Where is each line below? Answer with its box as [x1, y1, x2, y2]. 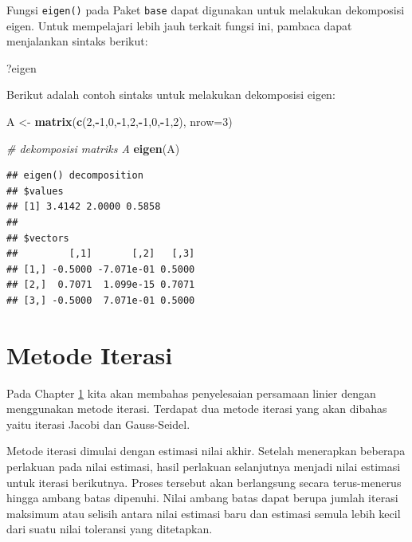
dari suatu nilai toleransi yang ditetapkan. [6, 520, 213, 537]
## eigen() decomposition [6, 170, 143, 182]
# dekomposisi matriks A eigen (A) [6, 139, 180, 156]
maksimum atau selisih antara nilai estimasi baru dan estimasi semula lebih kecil [6, 505, 401, 521]
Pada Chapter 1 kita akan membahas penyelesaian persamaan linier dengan [6, 384, 376, 401]
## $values [6, 185, 64, 197]
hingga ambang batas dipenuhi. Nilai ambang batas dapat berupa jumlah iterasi [6, 489, 398, 506]
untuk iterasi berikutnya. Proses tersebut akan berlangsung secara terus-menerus [6, 473, 402, 490]
